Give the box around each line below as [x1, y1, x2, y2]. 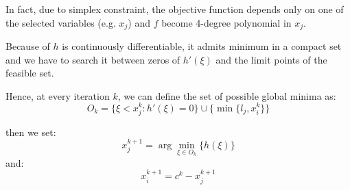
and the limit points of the [215, 52, 327, 66]
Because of [5, 39, 50, 53]
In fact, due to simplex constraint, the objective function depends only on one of [5, 2, 344, 16]
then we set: [5, 124, 56, 139]
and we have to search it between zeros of [5, 52, 180, 66]
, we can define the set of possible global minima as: [117, 88, 336, 103]
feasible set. [5, 66, 54, 80]
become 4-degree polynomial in [161, 15, 292, 29]
